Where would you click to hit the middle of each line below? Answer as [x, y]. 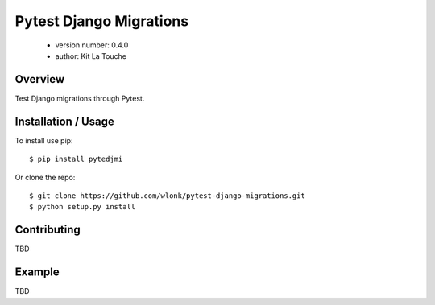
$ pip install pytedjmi [76, 159]
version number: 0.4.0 [92, 45]
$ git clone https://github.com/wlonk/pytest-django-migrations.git [167, 196]
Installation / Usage [64, 121]
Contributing [48, 230]
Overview [40, 79]
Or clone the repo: [45, 177]
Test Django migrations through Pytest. [80, 98]
